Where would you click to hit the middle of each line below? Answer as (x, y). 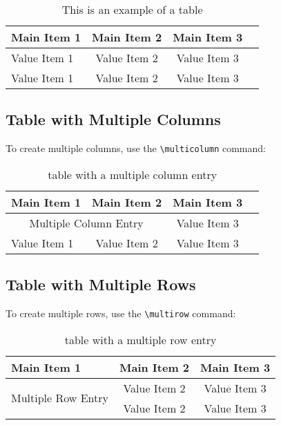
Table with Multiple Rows (101, 284)
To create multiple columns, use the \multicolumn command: (136, 148)
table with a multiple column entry (133, 174)
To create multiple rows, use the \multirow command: (121, 313)
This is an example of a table (132, 9)
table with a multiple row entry (140, 339)
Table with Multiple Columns (113, 119)
